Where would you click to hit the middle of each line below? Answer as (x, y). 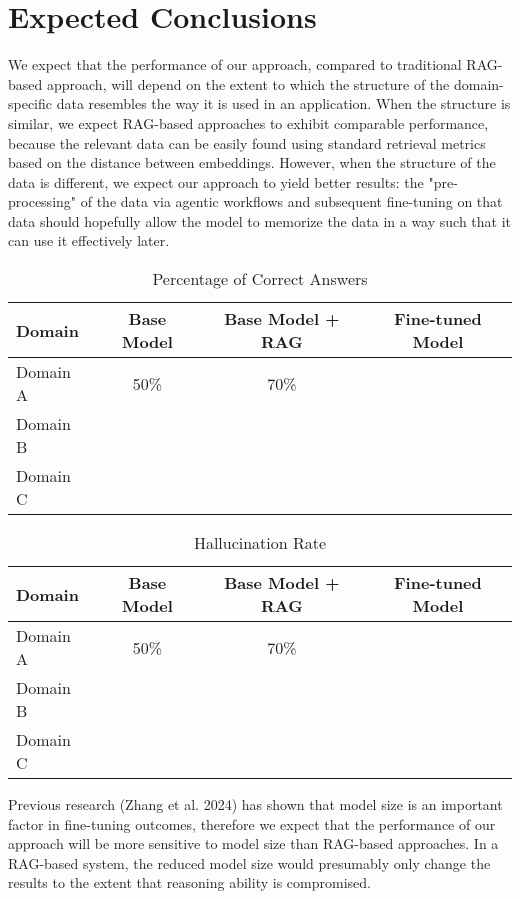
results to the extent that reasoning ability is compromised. (189, 882)
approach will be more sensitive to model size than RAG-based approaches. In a (253, 843)
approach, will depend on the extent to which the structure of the (248, 83)
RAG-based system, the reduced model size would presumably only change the (249, 862)
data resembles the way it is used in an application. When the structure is (283, 103)
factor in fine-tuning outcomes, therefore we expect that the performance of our (252, 823)
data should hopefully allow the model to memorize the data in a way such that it (260, 220)
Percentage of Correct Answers (260, 279)
